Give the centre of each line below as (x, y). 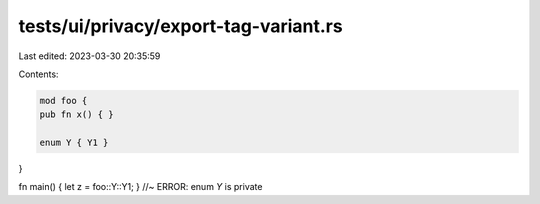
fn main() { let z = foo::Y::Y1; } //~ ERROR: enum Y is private (140, 187)
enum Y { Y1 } (74, 143)
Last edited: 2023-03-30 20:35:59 (89, 56)
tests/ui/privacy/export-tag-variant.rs (181, 26)
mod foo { (63, 100)
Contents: (38, 74)
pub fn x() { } (76, 114)
